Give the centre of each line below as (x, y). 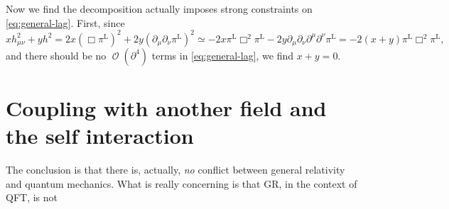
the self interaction (100, 136)
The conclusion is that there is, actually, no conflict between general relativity (175, 169)
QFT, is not (32, 197)
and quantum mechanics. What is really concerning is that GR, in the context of (182, 183)
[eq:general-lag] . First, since (65, 22)
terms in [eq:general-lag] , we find (223, 55)
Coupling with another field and (166, 107)
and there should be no (56, 55)
